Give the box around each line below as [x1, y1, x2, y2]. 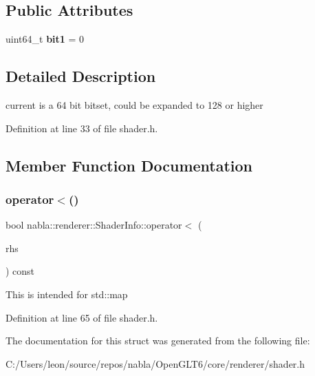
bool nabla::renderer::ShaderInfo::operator [6, 218, 182, 232]
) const [6, 264, 35, 278]
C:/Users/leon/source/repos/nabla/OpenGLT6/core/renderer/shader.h [6, 356, 305, 370]
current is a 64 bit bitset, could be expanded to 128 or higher [6, 98, 263, 112]
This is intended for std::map [6, 286, 128, 301]
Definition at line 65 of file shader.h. [6, 310, 158, 324]
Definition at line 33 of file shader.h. [6, 121, 158, 135]
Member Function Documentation [6, 154, 253, 176]
